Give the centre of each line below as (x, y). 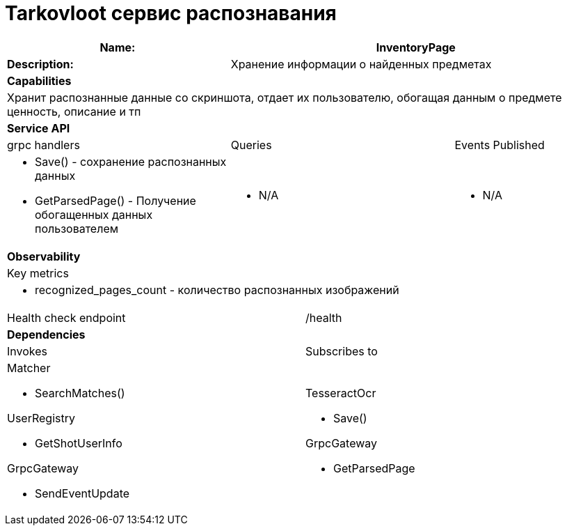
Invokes (27, 351)
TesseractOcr (341, 393)
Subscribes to (342, 351)
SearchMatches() (80, 393)
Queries (251, 145)
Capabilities (39, 80)
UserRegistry (41, 418)
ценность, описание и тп (74, 111)
